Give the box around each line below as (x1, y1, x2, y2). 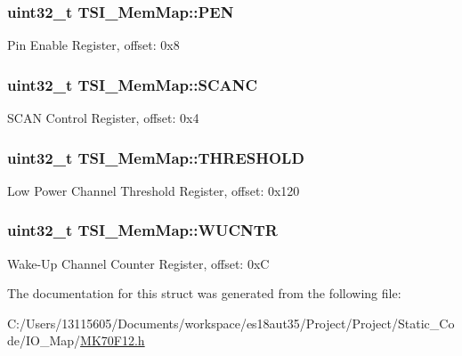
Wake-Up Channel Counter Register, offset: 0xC (7, 254, 270, 272)
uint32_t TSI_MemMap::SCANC (7, 73, 258, 95)
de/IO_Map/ (7, 331, 81, 350)
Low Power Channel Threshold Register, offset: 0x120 (7, 181, 300, 199)
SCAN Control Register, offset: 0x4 (7, 109, 199, 127)
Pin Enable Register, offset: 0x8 (7, 36, 180, 54)
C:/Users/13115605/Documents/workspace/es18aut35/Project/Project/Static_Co (7, 313, 455, 332)
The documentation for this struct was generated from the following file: (7, 284, 401, 303)
